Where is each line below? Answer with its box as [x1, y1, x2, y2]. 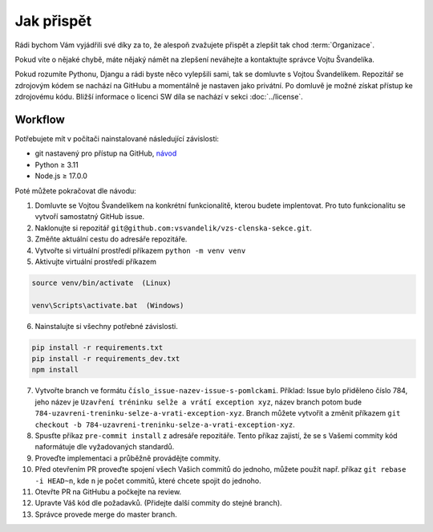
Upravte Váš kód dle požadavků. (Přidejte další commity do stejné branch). [34, 498, 282, 508]
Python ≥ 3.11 [34, 160, 79, 169]
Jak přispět [14, 12, 92, 30]
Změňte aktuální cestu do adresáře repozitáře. [34, 234, 188, 244]
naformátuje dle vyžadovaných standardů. [34, 442, 175, 452]
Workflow [14, 112, 66, 126]
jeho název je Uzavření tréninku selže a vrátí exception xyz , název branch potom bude [34, 397, 362, 407]
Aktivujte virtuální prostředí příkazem [34, 257, 156, 266]
